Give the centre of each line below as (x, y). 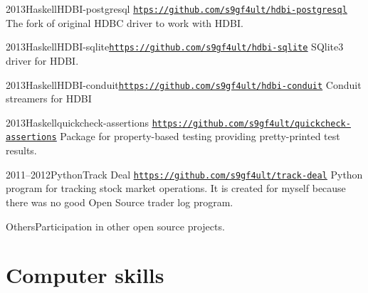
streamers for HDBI (49, 98)
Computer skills (85, 275)
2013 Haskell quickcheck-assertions (77, 122)
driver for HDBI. (42, 60)
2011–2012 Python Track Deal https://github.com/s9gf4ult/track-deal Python (184, 174)
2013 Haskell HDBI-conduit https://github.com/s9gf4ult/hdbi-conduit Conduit (184, 84)
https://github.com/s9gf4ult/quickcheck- (251, 123)
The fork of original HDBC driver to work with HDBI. (125, 22)
